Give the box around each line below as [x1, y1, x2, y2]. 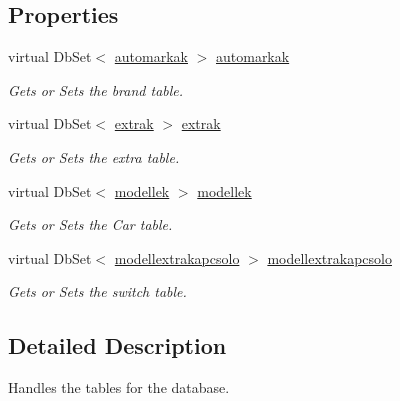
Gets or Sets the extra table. [8, 146, 180, 167]
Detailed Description [8, 330, 227, 361]
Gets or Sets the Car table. [8, 214, 173, 235]
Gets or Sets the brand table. [8, 79, 184, 100]
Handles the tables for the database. [8, 377, 230, 398]
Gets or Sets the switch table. [8, 281, 187, 302]
